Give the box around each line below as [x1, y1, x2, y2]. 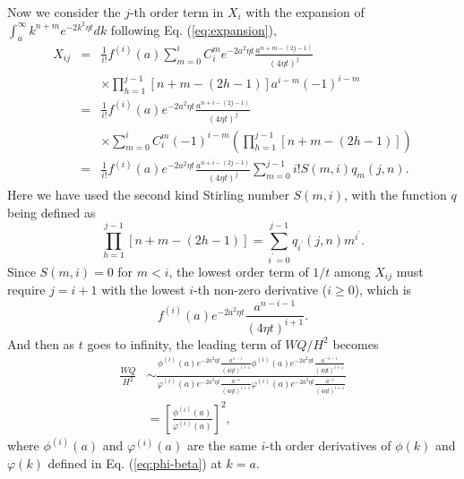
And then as [7, 334, 75, 353]
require [7, 280, 46, 299]
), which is [354, 280, 412, 299]
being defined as [7, 202, 96, 221]
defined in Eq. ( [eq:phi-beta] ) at [47, 453, 222, 472]
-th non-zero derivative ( [193, 280, 328, 299]
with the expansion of [245, 3, 365, 21]
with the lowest [101, 280, 185, 299]
